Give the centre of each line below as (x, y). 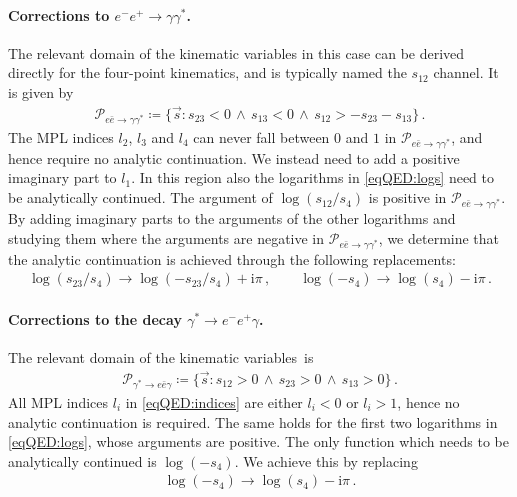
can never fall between (261, 136)
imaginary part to (62, 177)
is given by (41, 91)
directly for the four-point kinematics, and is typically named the (207, 72)
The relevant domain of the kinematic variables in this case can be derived (236, 52)
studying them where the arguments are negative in (166, 237)
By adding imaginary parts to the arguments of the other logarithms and (232, 218)
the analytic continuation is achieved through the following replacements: (232, 258)
